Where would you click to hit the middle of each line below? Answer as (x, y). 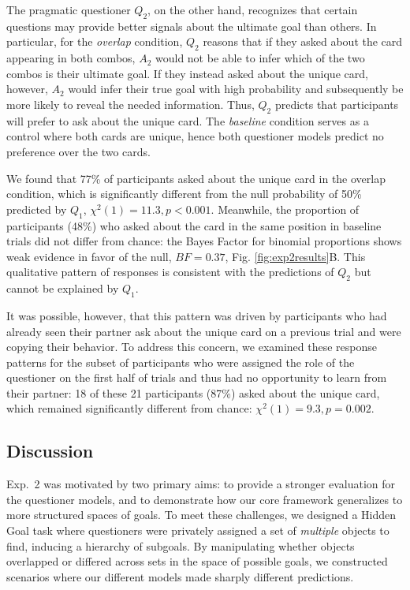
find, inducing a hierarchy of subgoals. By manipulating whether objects (181, 545)
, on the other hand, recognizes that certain (253, 9)
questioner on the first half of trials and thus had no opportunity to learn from (197, 377)
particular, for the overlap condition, (95, 41)
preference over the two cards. (78, 151)
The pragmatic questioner (69, 9)
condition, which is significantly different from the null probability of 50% (184, 194)
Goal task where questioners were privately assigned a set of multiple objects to (198, 530)
